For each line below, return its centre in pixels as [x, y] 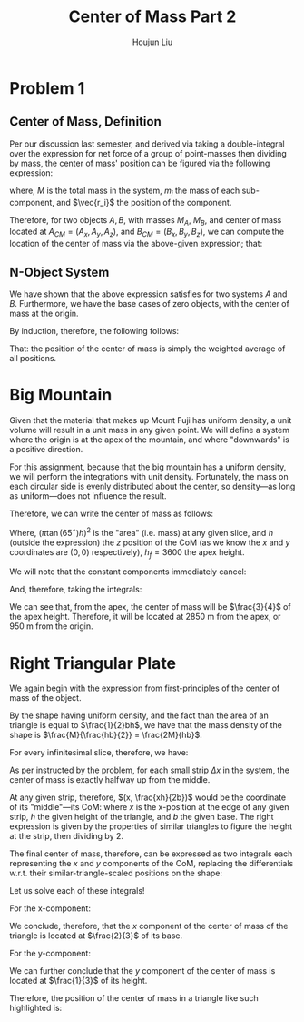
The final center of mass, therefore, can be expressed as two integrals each [151, 854]
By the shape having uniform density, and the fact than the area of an [139, 715]
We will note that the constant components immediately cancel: [128, 572]
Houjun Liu [152, 42]
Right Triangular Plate [93, 663]
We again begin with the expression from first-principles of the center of [145, 688]
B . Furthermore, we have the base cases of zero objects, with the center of [150, 303]
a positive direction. [46, 449]
